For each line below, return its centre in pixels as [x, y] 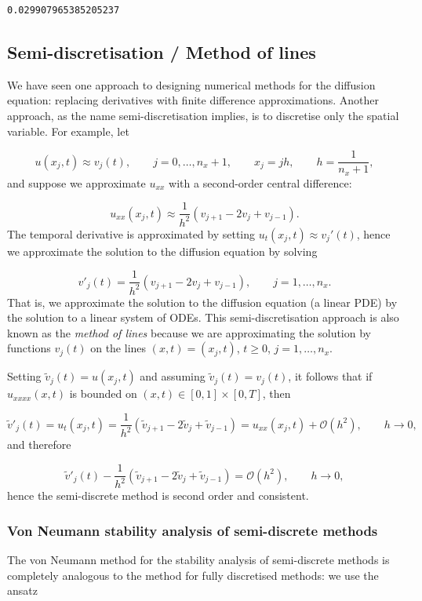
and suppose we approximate [76, 182]
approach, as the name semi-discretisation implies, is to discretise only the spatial [203, 115]
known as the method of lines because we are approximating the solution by [189, 332]
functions [29, 348]
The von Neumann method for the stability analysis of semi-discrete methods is [198, 560]
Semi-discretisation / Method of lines [162, 51]
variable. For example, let [68, 131]
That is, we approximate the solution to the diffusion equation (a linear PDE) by [202, 302]
